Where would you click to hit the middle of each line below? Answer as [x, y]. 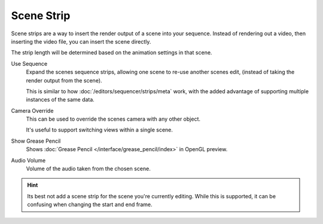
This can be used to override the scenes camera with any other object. [113, 119]
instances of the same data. [60, 100]
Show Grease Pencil [36, 141]
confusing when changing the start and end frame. [90, 205]
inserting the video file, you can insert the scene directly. [81, 41]
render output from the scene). [64, 80]
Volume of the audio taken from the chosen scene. [88, 169]
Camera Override [32, 111]
